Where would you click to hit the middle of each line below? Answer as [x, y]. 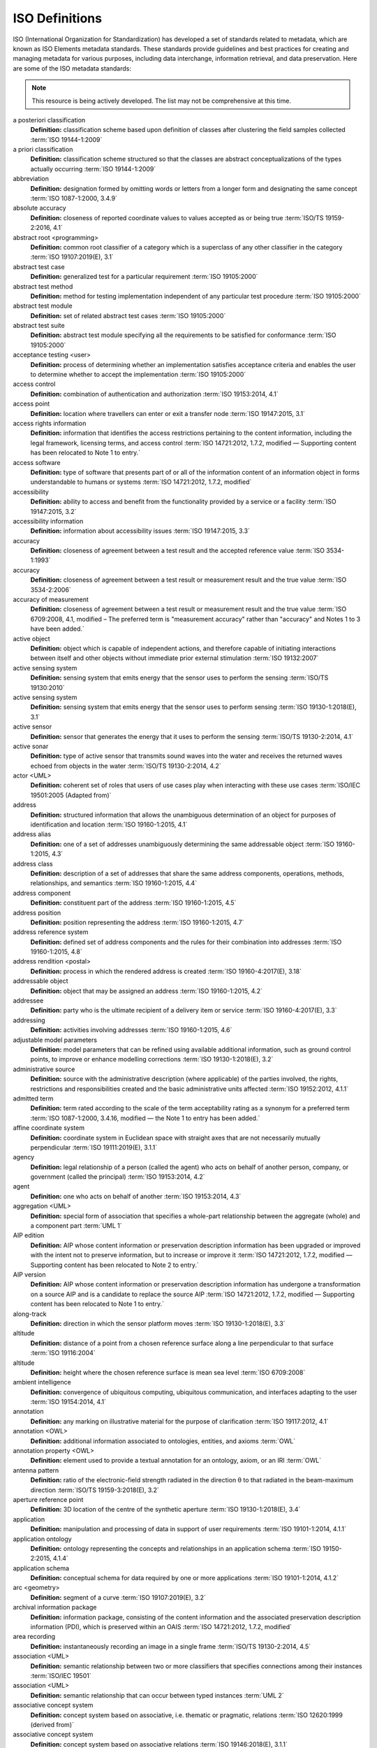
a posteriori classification [49, 120]
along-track [30, 1314]
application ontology [43, 1539]
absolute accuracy [39, 208]
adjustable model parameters [55, 1040]
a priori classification [43, 150]
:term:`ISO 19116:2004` [63, 1353]
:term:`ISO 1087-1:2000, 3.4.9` [74, 199]
